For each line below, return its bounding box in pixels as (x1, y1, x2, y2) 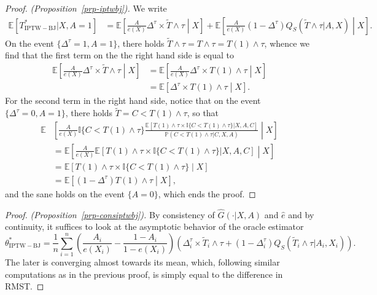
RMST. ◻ (5, 280, 44, 293)
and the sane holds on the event (5, 187, 125, 200)
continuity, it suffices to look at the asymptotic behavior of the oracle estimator (5, 220, 304, 233)
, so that (187, 106, 219, 119)
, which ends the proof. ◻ (158, 187, 256, 200)
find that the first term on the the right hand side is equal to (5, 49, 234, 61)
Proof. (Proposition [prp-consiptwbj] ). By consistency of (5, 208, 215, 221)
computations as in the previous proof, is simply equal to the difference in (5, 267, 283, 280)
